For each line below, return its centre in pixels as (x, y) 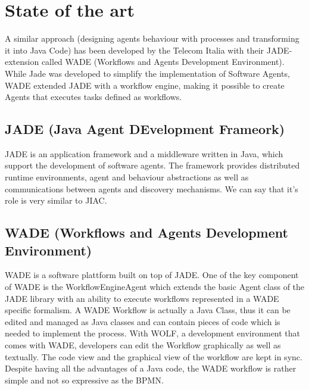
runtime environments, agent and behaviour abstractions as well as (127, 177)
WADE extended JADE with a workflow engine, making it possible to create (145, 85)
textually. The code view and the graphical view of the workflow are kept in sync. (154, 356)
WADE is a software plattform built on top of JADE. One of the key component (152, 275)
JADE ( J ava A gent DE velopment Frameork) (145, 129)
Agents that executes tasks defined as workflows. (93, 97)
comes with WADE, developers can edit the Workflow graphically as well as (143, 345)
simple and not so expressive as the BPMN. (84, 380)
